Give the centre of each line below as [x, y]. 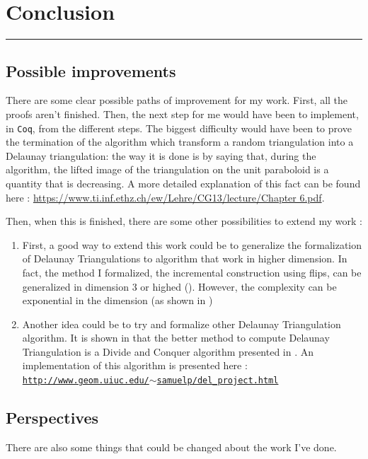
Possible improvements [91, 70]
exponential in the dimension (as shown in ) [117, 300]
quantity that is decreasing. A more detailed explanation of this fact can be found [183, 183]
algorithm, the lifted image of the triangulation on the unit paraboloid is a [167, 169]
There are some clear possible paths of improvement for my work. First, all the [177, 100]
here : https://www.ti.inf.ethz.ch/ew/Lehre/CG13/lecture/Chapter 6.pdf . [165, 197]
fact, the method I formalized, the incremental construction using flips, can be [192, 272]
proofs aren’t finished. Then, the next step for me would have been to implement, [182, 114]
